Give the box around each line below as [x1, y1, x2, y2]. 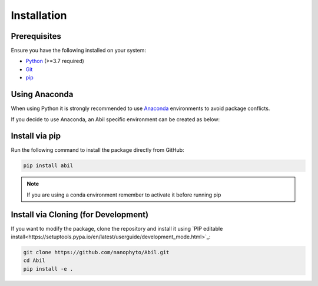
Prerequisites [11, 31, 61, 41]
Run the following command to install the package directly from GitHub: [11, 147, 185, 154]
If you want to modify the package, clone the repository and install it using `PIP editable [11, 225, 223, 232]
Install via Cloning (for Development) [11, 209, 149, 220]
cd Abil [23, 257, 45, 264]
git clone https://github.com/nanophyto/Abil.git [23, 249, 170, 256]
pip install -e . [23, 265, 74, 272]
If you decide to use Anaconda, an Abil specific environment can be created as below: [11, 115, 220, 123]
